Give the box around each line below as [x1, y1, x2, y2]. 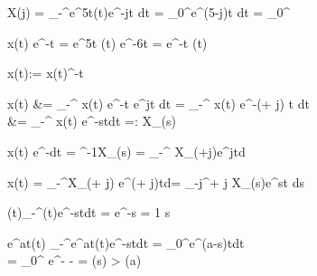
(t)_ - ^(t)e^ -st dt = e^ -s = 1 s [7, 203, 171, 222]
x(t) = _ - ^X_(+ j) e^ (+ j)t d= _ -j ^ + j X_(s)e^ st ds [7, 172, 304, 191]
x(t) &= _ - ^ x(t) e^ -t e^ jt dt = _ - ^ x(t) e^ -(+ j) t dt [7, 93, 310, 112]
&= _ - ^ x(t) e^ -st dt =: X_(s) [7, 111, 176, 130]
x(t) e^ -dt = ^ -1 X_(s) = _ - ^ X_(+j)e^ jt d [7, 141, 246, 160]
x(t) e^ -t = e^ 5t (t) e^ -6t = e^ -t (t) [7, 33, 208, 52]
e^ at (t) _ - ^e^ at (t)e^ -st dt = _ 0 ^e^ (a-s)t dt [7, 233, 245, 252]
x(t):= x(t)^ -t [7, 63, 84, 82]
